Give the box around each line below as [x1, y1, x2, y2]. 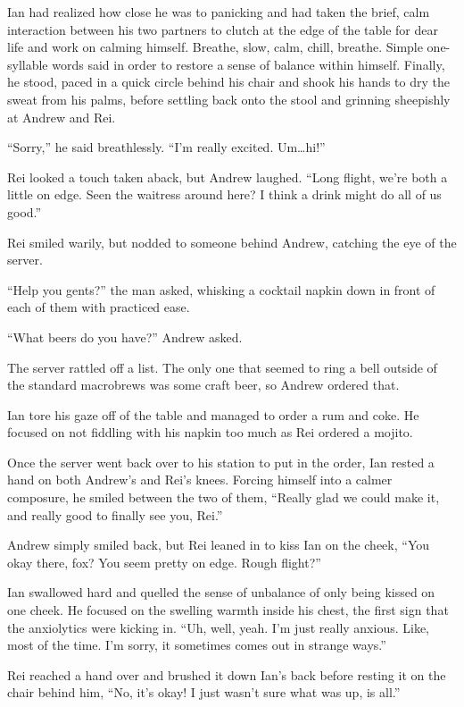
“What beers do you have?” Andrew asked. [7, 327, 243, 346]
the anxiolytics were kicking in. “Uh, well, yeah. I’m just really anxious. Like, [7, 618, 430, 636]
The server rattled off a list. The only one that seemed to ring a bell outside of [7, 358, 437, 376]
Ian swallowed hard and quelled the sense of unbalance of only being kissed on [7, 583, 435, 602]
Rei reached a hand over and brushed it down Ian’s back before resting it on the [7, 665, 446, 684]
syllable [7, 55, 48, 73]
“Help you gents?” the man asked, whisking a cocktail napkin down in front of [7, 280, 435, 299]
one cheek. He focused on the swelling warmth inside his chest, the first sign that [7, 601, 449, 619]
